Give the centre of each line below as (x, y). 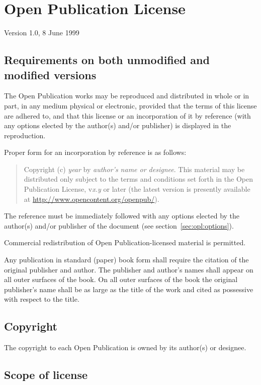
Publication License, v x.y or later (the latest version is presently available (137, 189)
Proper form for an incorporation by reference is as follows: (95, 152)
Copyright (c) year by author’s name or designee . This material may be (134, 169)
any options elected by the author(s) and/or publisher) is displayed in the (118, 125)
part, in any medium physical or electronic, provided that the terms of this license (130, 105)
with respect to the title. (42, 299)
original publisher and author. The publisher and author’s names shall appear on (129, 269)
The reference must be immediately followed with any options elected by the (122, 216)
